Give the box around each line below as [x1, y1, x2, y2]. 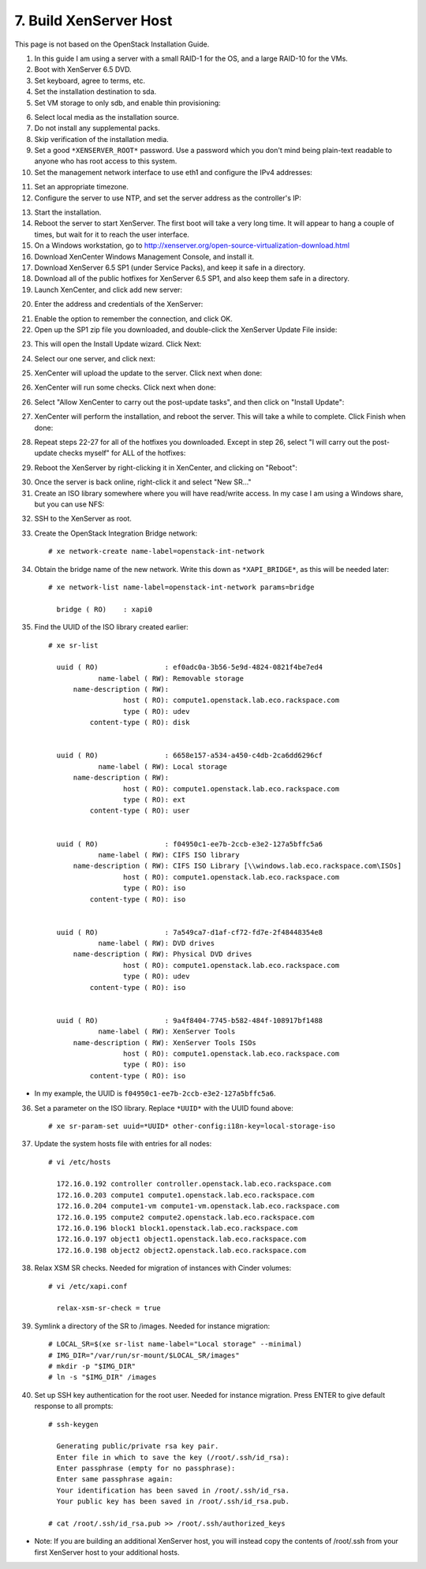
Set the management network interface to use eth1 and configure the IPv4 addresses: [34, 167, 313, 177]
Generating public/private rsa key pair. [56, 1442, 219, 1451]
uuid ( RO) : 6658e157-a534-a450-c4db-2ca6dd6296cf [56, 751, 323, 760]
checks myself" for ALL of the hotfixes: [58, 448, 186, 458]
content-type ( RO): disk [89, 718, 190, 727]
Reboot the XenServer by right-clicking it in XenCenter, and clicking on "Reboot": [34, 462, 297, 473]
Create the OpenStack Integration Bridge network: [34, 529, 197, 538]
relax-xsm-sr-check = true [56, 1304, 161, 1313]
